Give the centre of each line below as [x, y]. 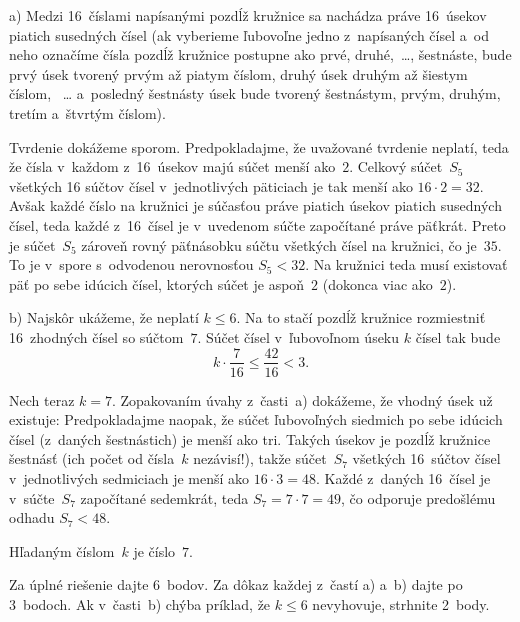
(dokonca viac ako [377, 283]
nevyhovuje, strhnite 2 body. [401, 603]
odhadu [32, 517]
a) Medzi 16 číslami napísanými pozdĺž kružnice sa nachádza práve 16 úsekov [248, 15]
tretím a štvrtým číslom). [87, 112]
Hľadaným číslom [62, 550]
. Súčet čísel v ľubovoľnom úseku [298, 336]
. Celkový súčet [396, 166]
